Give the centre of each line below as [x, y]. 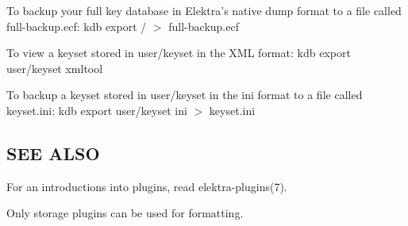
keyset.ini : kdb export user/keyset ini [97, 110]
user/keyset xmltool [55, 68]
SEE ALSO [53, 153]
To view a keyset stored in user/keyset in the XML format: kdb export [179, 53]
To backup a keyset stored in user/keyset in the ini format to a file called [185, 95]
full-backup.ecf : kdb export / [77, 26]
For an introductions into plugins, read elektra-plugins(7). [147, 186]
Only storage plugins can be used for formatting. [125, 213]
